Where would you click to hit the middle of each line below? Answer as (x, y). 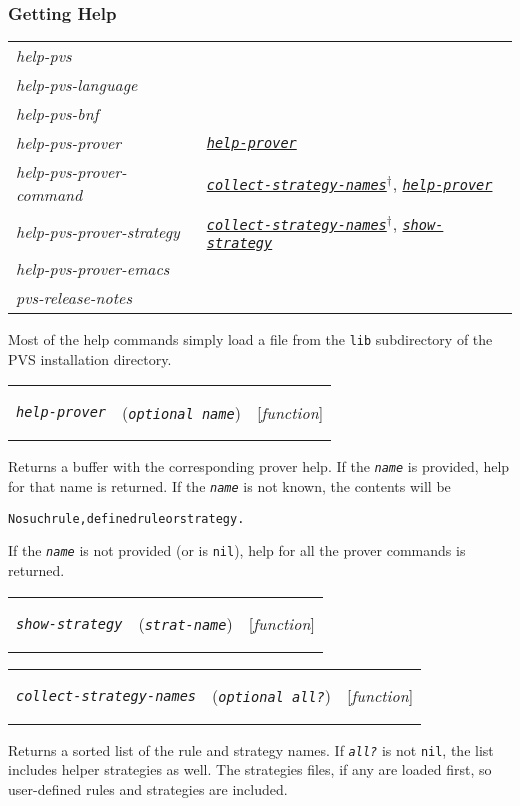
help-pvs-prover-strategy (98, 232)
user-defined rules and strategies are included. (148, 788)
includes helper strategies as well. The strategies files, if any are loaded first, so (250, 769)
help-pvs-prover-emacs (93, 269)
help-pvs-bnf (57, 114)
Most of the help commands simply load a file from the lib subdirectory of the (250, 339)
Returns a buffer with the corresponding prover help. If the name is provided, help (259, 466)
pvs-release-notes (74, 298)
